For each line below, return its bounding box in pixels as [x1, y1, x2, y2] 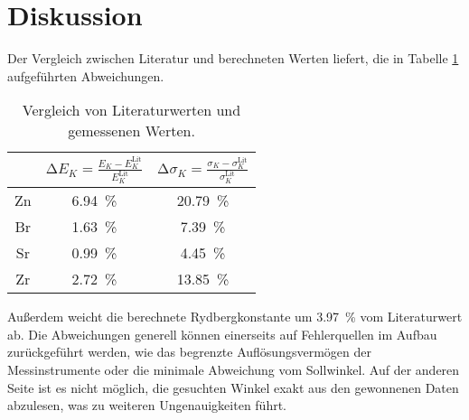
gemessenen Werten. [68, 120, 195, 142]
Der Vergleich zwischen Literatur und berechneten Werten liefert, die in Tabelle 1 [7, 49, 459, 68]
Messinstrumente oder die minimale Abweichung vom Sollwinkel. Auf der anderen [7, 359, 460, 378]
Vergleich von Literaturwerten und [22, 99, 241, 121]
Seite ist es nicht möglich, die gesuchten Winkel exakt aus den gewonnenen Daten [7, 378, 459, 397]
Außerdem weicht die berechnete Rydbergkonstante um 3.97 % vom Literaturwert [7, 307, 463, 326]
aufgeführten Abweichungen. [7, 66, 164, 85]
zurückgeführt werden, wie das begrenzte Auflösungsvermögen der [7, 342, 371, 361]
